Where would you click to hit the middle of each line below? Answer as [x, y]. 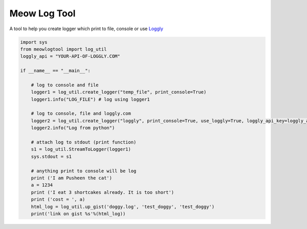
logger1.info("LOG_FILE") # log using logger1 [91, 99]
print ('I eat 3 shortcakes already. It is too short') [103, 192]
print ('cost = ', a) [58, 200]
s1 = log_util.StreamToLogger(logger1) [81, 149]
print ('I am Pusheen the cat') [72, 178]
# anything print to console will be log [84, 171]
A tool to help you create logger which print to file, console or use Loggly [86, 29]
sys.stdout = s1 [51, 156]
